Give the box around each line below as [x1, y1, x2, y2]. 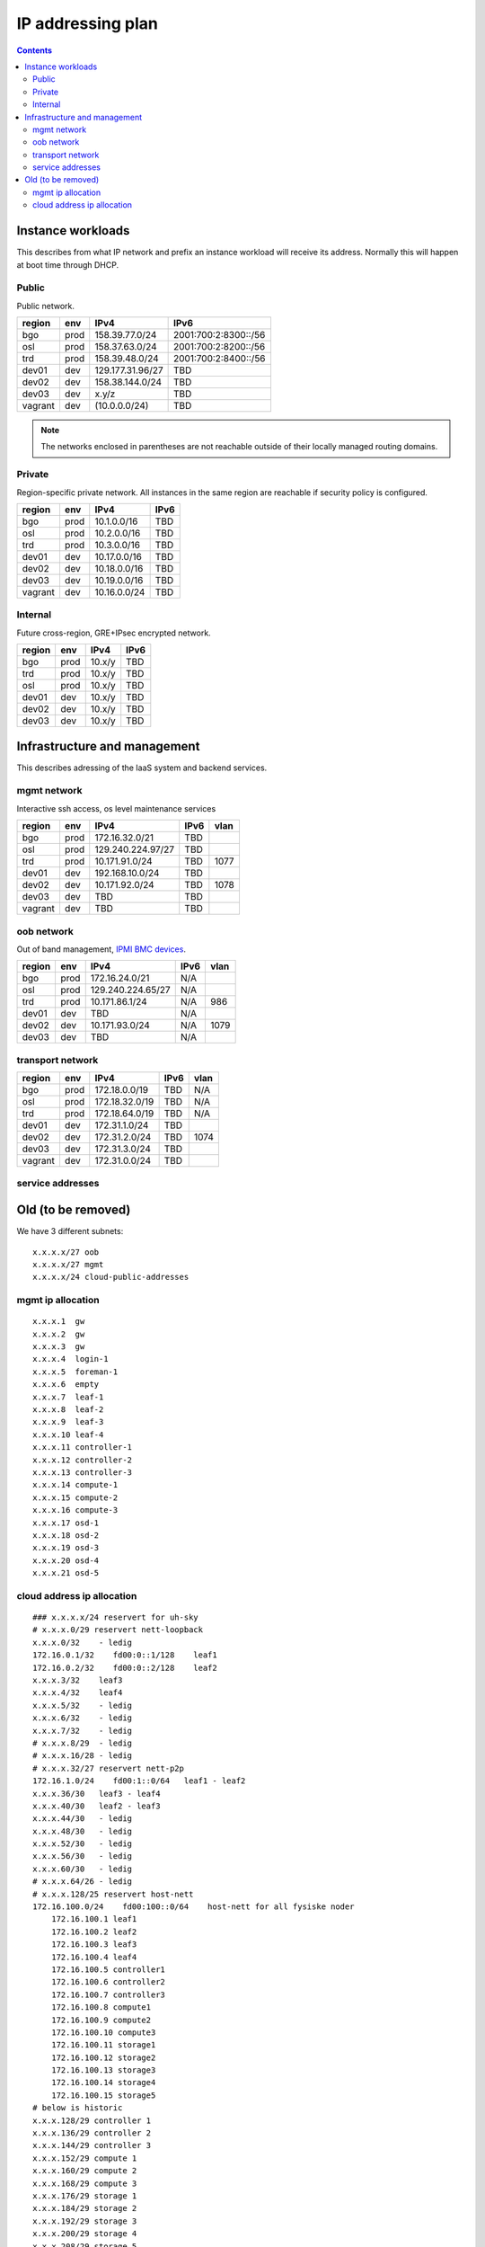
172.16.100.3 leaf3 [50, 1940, 137, 1949]
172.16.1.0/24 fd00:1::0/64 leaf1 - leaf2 [32, 1776, 246, 1786]
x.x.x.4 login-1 [32, 1354, 109, 1364]
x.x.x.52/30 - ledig [32, 1839, 133, 1849]
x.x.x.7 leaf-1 [32, 1391, 104, 1402]
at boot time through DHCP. [16, 259, 119, 270]
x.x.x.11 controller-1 [32, 1443, 133, 1452]
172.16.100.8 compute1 [50, 2003, 152, 2012]
